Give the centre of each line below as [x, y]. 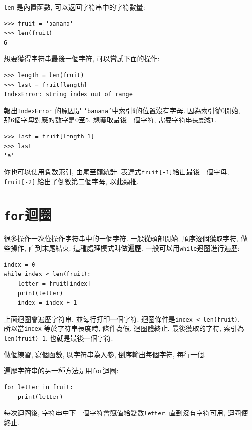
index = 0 [20, 265]
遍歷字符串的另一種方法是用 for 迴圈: [61, 370]
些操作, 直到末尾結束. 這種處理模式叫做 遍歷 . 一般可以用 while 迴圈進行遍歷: [122, 248]
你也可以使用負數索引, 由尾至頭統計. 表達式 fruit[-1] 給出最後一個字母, [117, 171]
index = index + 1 [47, 303]
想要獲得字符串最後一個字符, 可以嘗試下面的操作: [82, 59]
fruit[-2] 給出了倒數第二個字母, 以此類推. [71, 181]
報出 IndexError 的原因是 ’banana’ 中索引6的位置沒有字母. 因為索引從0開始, [122, 110]
